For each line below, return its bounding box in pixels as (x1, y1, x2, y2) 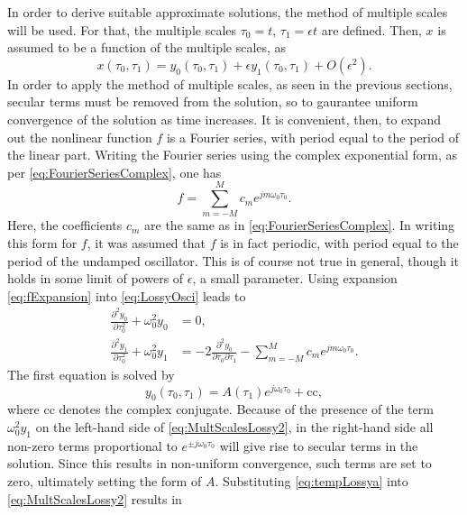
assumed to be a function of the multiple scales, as (7, 38, 287, 57)
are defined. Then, (321, 20, 422, 39)
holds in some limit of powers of (7, 269, 184, 288)
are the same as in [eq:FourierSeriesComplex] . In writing (144, 216, 455, 235)
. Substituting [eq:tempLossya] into (215, 471, 408, 490)
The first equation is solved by (7, 364, 175, 383)
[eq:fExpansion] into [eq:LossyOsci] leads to (7, 286, 246, 305)
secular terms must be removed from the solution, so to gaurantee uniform (7, 92, 418, 111)
